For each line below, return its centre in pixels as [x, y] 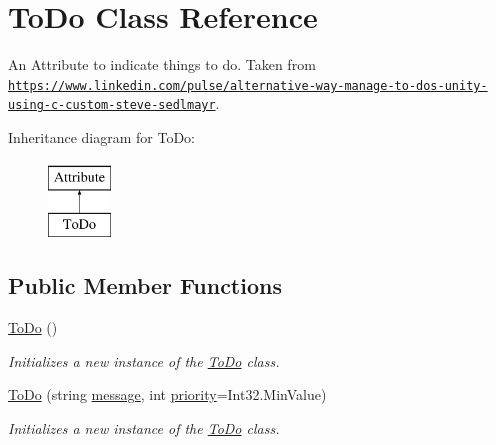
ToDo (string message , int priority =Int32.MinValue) [167, 394]
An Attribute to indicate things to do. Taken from [162, 64]
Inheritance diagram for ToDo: [101, 137]
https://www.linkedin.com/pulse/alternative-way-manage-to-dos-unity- [248, 85]
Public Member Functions [145, 285]
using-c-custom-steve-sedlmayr [112, 105]
